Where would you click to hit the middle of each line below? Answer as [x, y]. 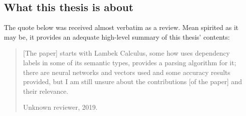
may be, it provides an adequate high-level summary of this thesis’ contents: [117, 36]
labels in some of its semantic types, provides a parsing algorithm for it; [130, 62]
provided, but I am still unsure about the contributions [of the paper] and [132, 81]
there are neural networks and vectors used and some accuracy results [127, 72]
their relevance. [46, 91]
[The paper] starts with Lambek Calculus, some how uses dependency [126, 53]
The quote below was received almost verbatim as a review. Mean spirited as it [121, 27]
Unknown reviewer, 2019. [60, 107]
